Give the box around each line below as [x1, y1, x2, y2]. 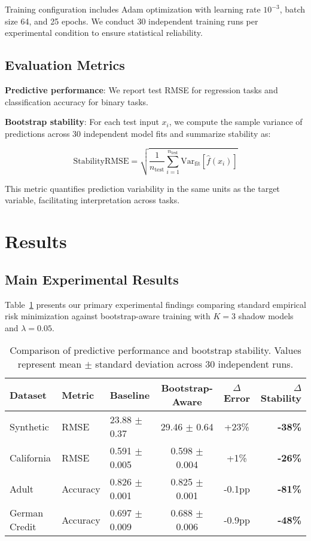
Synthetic [10, 419, 49, 433]
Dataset [10, 387, 47, 402]
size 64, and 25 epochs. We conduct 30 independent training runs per [5, 14, 258, 27]
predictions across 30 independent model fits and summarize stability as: [5, 127, 271, 139]
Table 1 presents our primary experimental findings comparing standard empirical [5, 298, 306, 310]
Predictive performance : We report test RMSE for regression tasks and [5, 83, 278, 96]
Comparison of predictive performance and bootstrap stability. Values [10, 343, 301, 357]
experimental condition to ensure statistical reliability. [5, 26, 203, 39]
